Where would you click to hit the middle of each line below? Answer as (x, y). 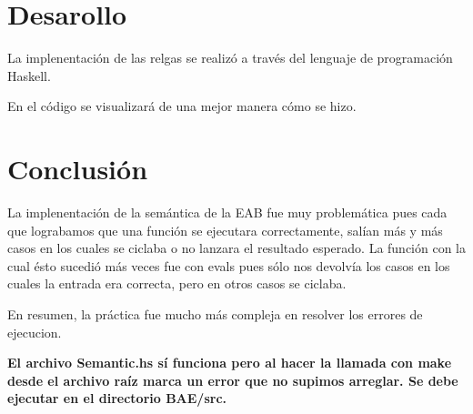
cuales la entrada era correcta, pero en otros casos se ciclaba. (177, 283)
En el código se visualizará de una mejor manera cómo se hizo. (182, 106)
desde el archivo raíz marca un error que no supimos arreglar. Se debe (233, 380)
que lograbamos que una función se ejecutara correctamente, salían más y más (225, 230)
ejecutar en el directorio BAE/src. (117, 398)
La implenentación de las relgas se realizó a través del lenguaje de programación (230, 58)
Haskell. (29, 75)
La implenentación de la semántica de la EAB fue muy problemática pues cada (227, 212)
